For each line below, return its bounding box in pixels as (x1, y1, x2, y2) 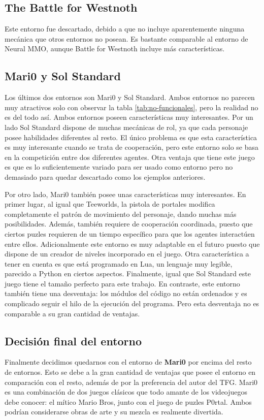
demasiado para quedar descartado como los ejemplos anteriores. (5, 171, 206, 182)
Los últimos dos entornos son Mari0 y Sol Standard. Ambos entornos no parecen (5, 92, 255, 103)
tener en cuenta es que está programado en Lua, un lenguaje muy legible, (5, 258, 233, 269)
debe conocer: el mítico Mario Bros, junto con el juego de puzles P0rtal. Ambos (5, 396, 252, 407)
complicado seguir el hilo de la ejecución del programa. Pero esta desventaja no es (5, 298, 259, 309)
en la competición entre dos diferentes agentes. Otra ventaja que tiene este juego (5, 151, 255, 162)
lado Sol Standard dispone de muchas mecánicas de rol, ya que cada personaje (5, 121, 248, 132)
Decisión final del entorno (5, 333, 142, 348)
